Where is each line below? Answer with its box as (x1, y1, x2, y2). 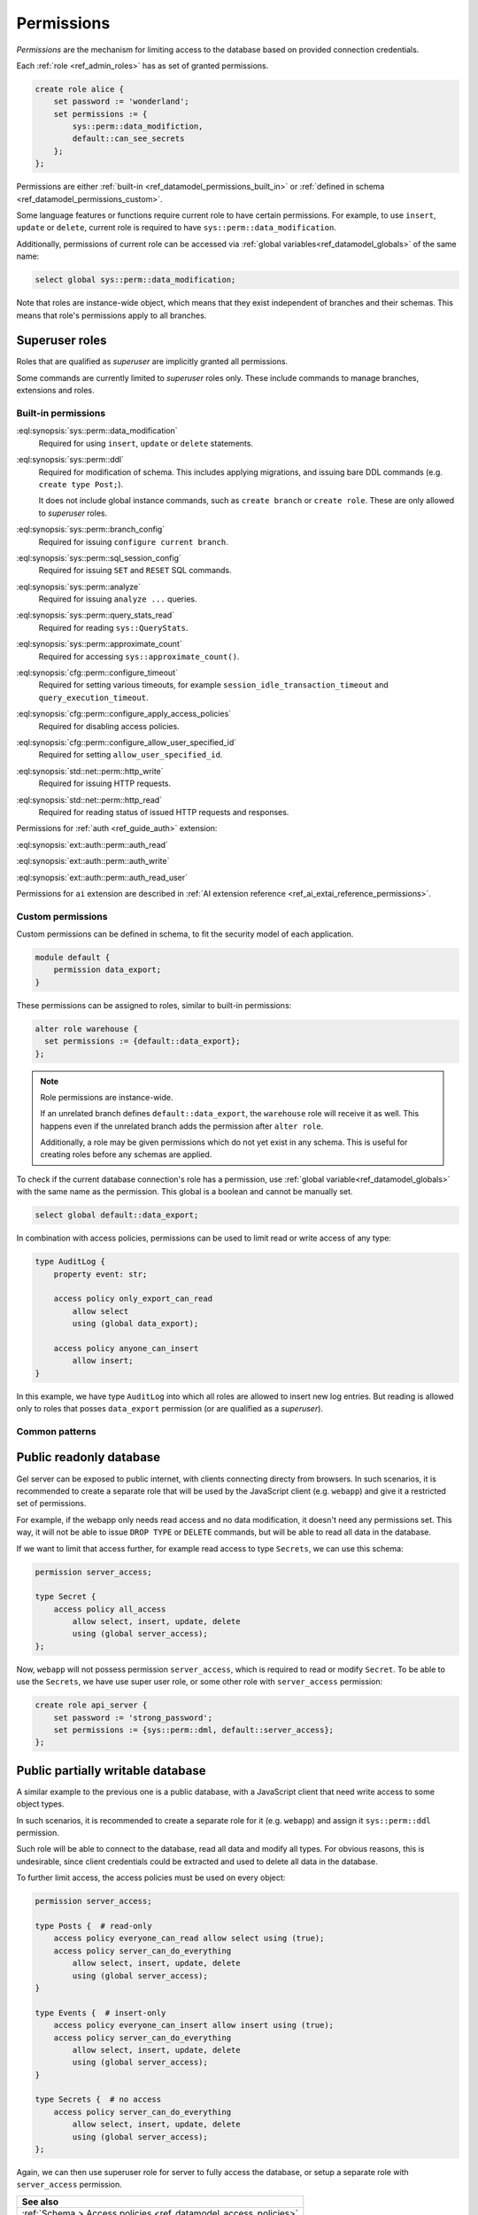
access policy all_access (53, 1604, 166, 1614)
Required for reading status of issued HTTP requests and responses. (38, 806, 289, 817)
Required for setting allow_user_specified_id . (38, 750, 223, 760)
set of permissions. (16, 1498, 87, 1509)
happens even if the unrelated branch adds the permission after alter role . (40, 1121, 324, 1131)
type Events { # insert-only (35, 2008, 166, 2017)
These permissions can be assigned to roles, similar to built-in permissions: (16, 999, 292, 1010)
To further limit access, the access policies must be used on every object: (16, 1872, 286, 1883)
